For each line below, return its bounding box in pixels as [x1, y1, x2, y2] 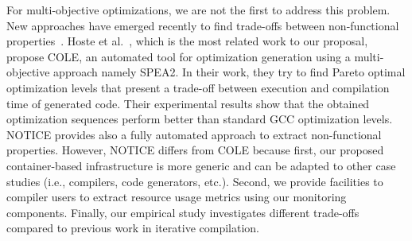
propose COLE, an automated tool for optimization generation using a [6, 48, 351, 64]
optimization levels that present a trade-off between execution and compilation [6, 79, 390, 95]
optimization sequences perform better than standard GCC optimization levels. [6, 111, 393, 127]
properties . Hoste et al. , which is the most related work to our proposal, [6, 33, 368, 49]
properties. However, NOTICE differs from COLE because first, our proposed [6, 142, 384, 158]
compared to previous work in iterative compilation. [6, 220, 259, 236]
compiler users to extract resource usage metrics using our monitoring [6, 189, 347, 205]
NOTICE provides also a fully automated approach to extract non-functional [6, 126, 382, 142]
